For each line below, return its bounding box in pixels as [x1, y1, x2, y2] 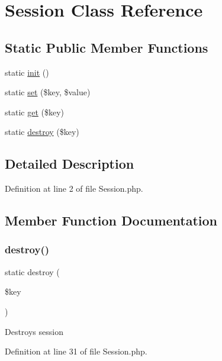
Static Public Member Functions [5, 38, 208, 56]
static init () [5, 66, 49, 78]
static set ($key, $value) [5, 86, 91, 98]
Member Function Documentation [5, 211, 218, 230]
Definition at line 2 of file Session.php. [5, 182, 143, 195]
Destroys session [5, 325, 63, 337]
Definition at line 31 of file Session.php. [5, 345, 147, 357]
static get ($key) [5, 105, 65, 118]
